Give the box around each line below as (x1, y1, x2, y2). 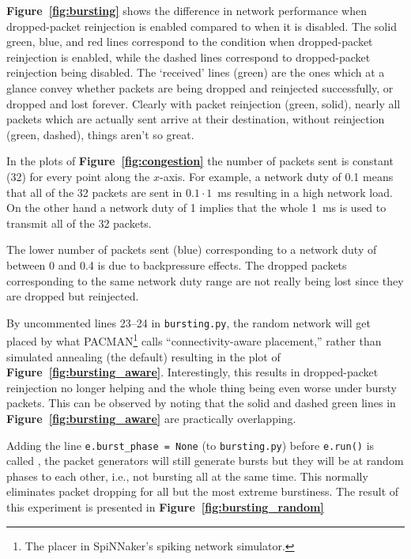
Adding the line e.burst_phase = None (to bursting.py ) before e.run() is (6, 436, 375, 453)
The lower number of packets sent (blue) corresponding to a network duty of (6, 241, 377, 258)
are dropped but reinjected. (6, 288, 139, 304)
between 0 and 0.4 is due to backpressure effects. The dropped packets (6, 256, 347, 273)
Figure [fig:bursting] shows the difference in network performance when (6, 2, 368, 18)
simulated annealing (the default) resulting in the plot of (6, 348, 281, 364)
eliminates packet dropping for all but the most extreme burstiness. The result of (6, 483, 399, 500)
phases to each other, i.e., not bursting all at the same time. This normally (6, 467, 368, 484)
